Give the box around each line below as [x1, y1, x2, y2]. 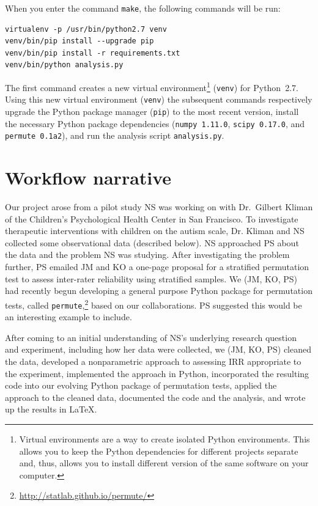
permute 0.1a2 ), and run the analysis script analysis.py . [5, 129, 224, 142]
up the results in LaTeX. [5, 403, 97, 416]
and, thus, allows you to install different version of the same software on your [19, 457, 309, 469]
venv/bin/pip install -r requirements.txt [5, 48, 180, 57]
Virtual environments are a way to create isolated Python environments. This [19, 432, 310, 445]
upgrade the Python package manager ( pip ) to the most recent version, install [5, 105, 299, 117]
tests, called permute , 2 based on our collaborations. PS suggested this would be [5, 296, 302, 311]
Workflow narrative [5, 165, 172, 190]
